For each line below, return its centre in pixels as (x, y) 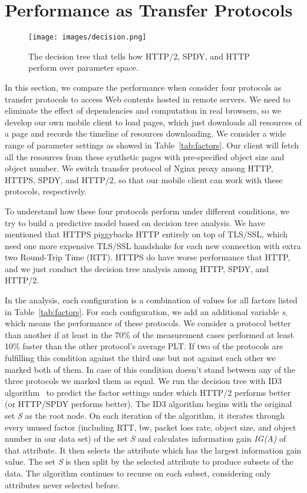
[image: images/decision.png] (88, 37)
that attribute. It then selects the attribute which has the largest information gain (153, 450)
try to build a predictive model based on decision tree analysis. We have (135, 222)
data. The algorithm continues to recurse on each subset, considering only (138, 473)
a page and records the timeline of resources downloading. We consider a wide (146, 133)
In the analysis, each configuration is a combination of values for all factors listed (151, 300)
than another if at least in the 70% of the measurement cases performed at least (149, 334)
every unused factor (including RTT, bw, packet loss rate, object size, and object (151, 427)
